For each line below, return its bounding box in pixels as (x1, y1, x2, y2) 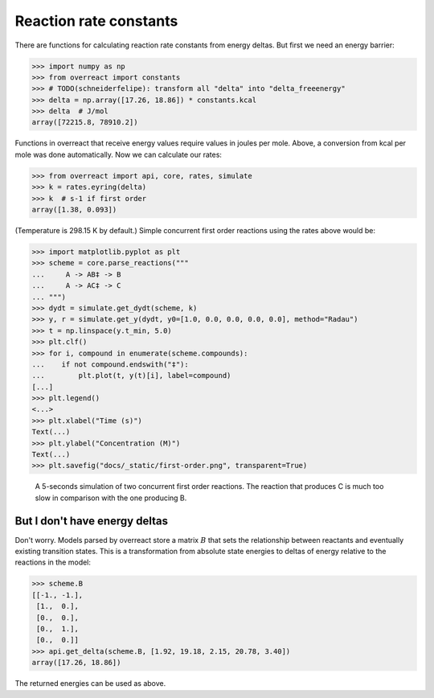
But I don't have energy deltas (14, 514, 169, 528)
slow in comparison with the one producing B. (35, 493, 187, 503)
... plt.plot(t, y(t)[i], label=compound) (31, 371, 231, 380)
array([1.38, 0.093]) (31, 205, 117, 215)
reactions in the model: (14, 557, 92, 567)
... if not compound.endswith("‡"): (31, 359, 189, 369)
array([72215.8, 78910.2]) (31, 117, 138, 127)
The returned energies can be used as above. (14, 679, 166, 688)
